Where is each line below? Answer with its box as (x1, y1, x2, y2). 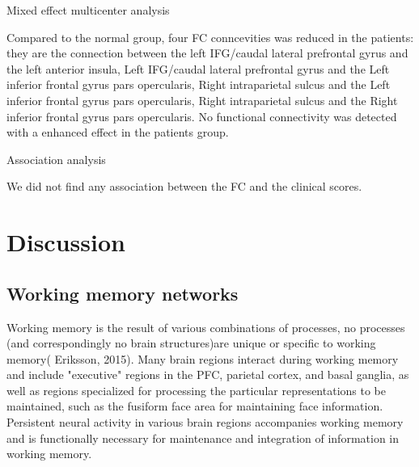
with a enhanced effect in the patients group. (6, 124, 229, 141)
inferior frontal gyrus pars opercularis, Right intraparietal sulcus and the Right (6, 91, 398, 108)
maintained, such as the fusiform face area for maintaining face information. (6, 398, 383, 414)
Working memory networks (6, 280, 239, 305)
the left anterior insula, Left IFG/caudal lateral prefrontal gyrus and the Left (6, 60, 390, 77)
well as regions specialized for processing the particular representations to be (6, 381, 387, 398)
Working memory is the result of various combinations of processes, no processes (6, 318, 405, 335)
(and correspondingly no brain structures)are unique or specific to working (6, 334, 376, 351)
